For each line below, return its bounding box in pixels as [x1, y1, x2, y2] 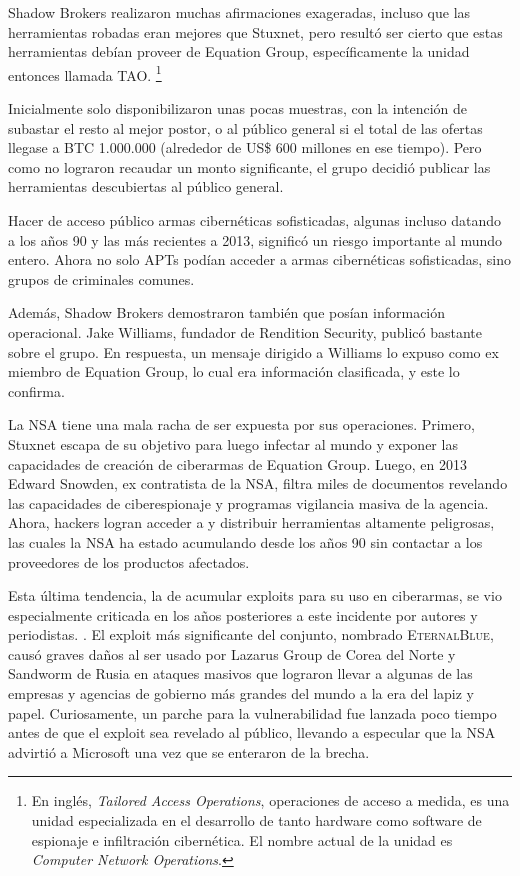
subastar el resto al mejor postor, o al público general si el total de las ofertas [8, 117, 483, 138]
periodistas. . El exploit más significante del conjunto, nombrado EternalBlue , [8, 624, 494, 645]
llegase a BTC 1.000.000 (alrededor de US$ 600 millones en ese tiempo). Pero [8, 137, 482, 158]
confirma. [8, 380, 65, 401]
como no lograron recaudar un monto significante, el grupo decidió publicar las [8, 156, 491, 177]
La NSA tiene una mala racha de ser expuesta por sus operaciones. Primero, [8, 414, 475, 435]
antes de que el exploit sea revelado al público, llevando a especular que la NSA [8, 722, 496, 743]
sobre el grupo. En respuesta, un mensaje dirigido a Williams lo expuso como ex [8, 341, 499, 362]
